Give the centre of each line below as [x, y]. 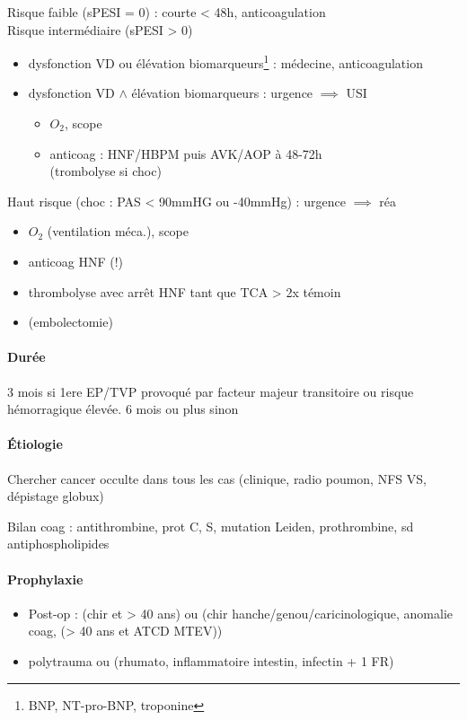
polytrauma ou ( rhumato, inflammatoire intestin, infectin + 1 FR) [211, 660]
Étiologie [35, 444]
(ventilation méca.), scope [118, 231]
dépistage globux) [56, 496]
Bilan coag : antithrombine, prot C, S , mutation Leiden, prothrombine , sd [211, 526]
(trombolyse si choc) [106, 171]
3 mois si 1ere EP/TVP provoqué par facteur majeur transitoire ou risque [211, 391]
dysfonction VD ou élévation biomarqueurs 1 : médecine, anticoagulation [225, 61]
